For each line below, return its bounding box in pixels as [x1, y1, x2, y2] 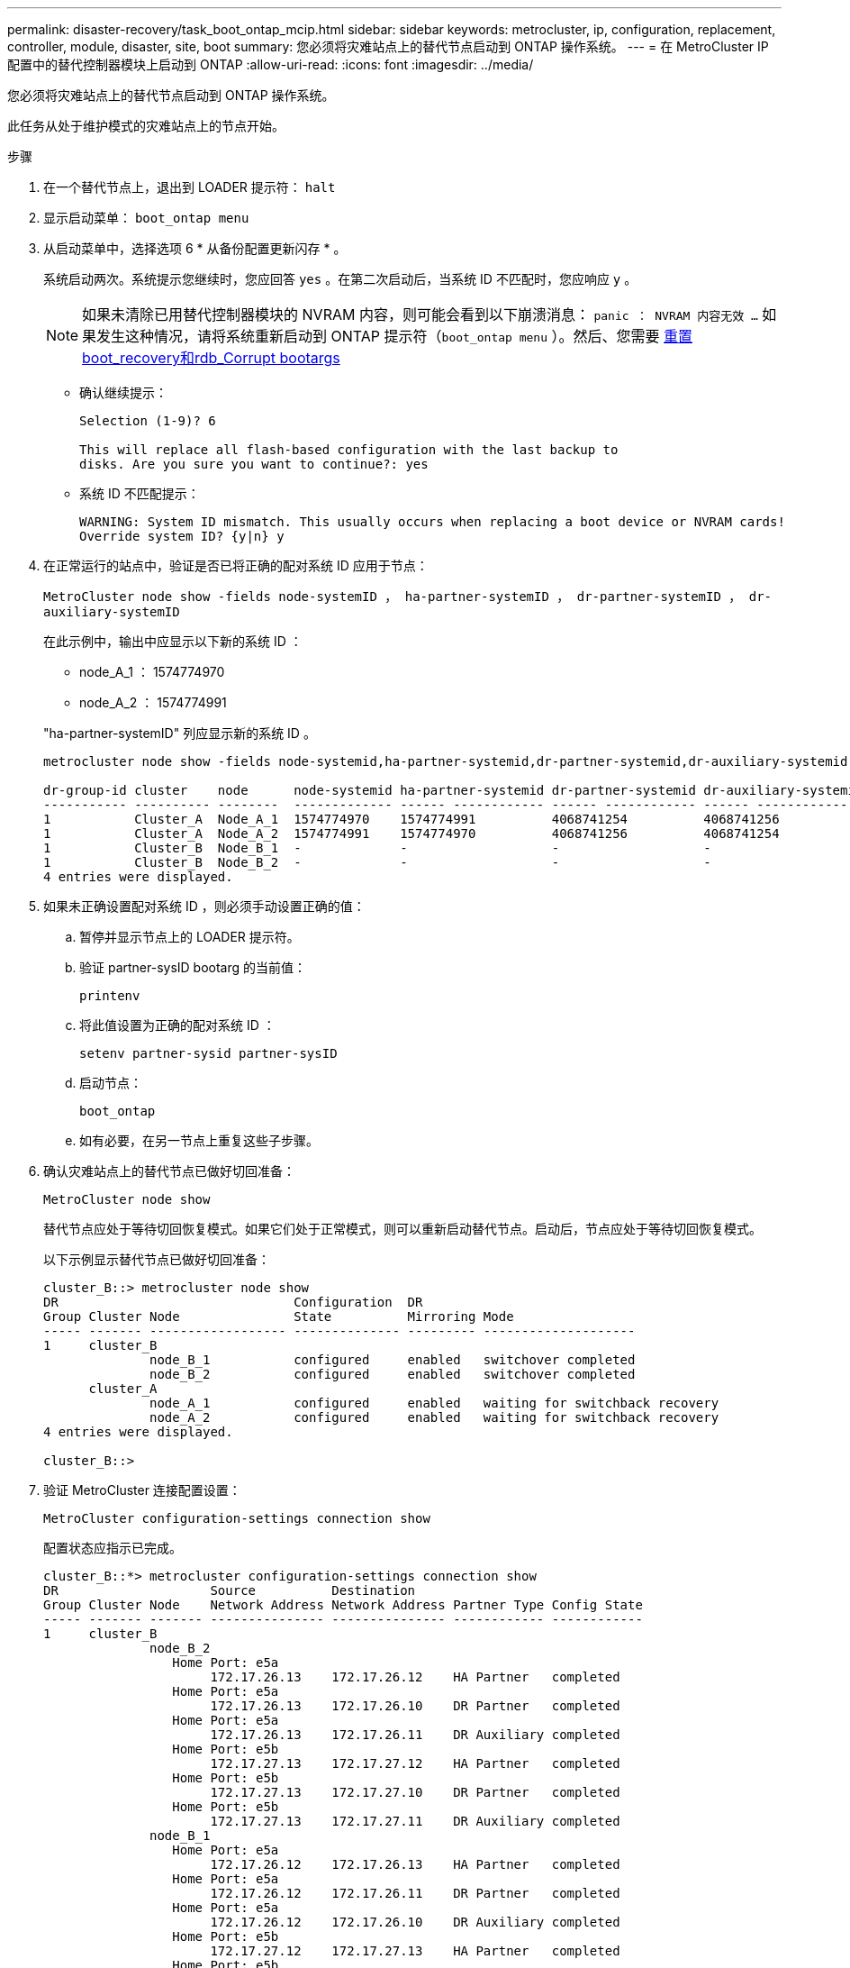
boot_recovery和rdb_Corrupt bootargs [82, 349, 340, 367]
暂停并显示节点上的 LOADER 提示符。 [79, 929, 300, 944]
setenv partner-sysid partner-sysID [79, 1046, 338, 1061]
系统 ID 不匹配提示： [79, 486, 200, 501]
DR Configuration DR [43, 1295, 423, 1309]
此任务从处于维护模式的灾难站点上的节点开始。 [7, 118, 285, 133]
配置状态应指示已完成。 [43, 1540, 182, 1555]
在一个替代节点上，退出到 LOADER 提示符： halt [43, 179, 336, 195]
